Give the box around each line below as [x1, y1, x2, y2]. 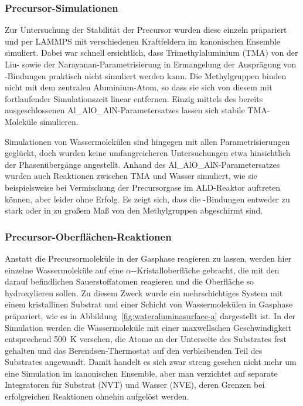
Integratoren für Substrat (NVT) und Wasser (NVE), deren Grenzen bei [5, 378, 265, 391]
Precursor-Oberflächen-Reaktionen [5, 229, 172, 243]
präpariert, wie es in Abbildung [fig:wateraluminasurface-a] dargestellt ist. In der [5, 309, 296, 322]
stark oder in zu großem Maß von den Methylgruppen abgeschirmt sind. [5, 204, 263, 216]
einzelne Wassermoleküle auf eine [5, 263, 124, 276]
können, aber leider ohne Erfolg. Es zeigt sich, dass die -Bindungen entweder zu [5, 192, 290, 205]
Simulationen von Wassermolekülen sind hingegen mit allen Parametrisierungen [5, 135, 290, 147]
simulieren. [39, 115, 79, 127]
